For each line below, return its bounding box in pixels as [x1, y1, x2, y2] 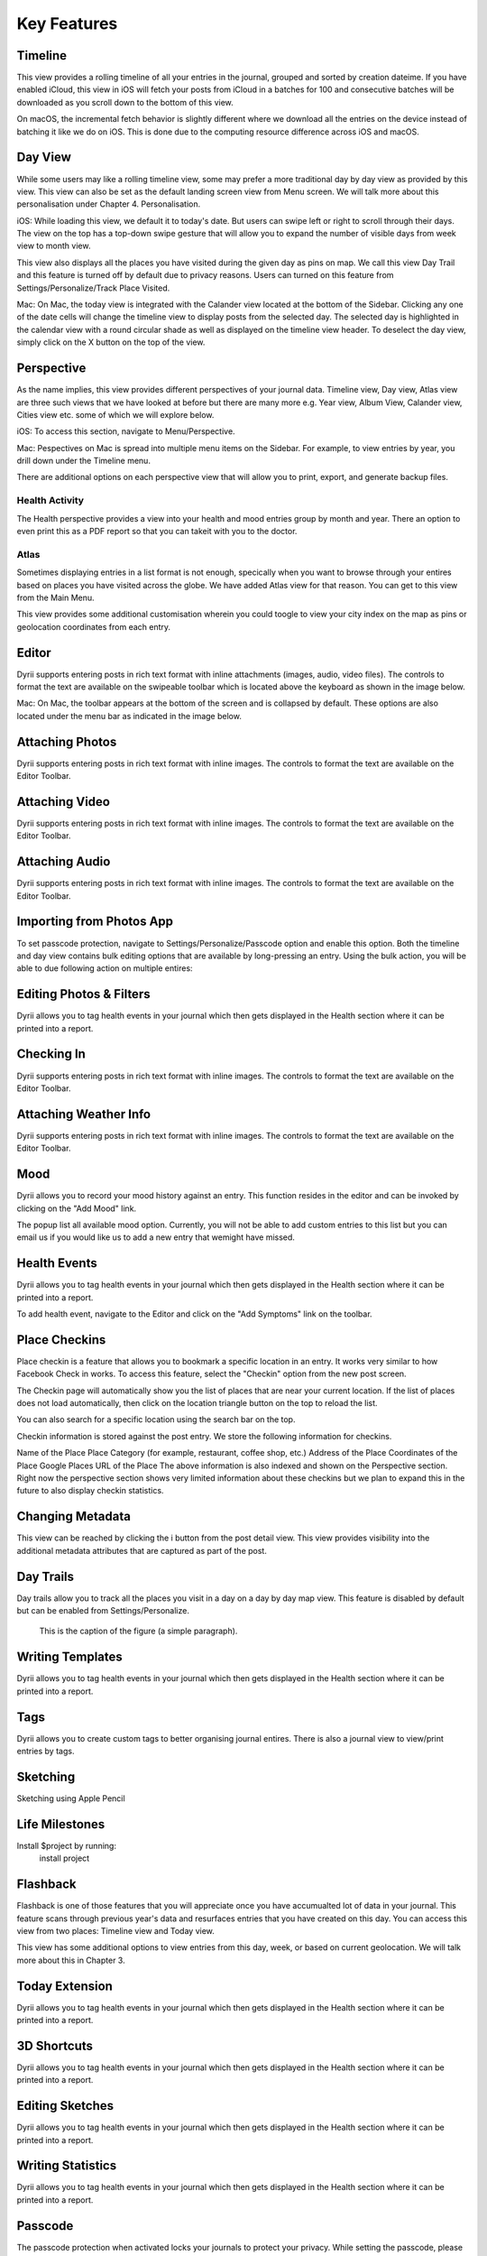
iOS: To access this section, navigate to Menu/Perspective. [16, 426, 235, 437]
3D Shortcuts [16, 2038, 94, 2053]
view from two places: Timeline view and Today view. [16, 1925, 216, 1936]
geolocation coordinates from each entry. [16, 621, 171, 632]
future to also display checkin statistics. [16, 1485, 164, 1496]
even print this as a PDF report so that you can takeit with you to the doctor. [16, 526, 298, 536]
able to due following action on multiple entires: [16, 963, 193, 974]
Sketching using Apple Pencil [16, 1792, 125, 1804]
